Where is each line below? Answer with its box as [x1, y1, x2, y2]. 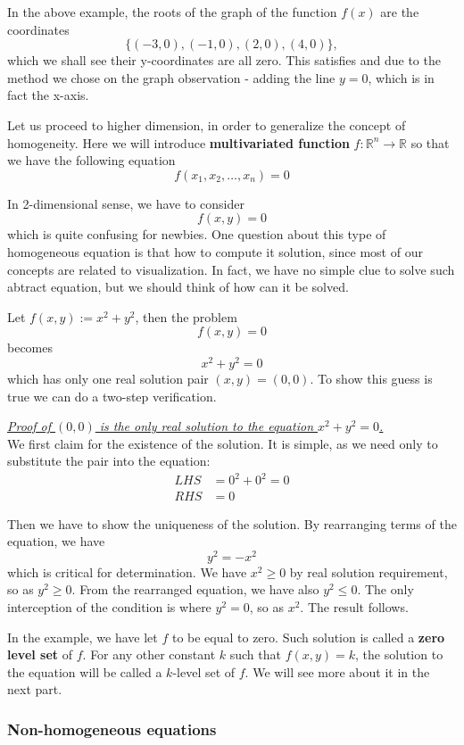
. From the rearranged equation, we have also [71, 580, 319, 599]
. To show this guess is [310, 368, 433, 387]
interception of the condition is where [7, 597, 211, 616]
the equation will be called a [7, 662, 162, 681]
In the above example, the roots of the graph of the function [7, 3, 337, 21]
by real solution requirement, [289, 562, 448, 581]
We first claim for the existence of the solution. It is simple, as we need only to [7, 434, 438, 452]
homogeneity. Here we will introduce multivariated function [7, 133, 350, 152]
